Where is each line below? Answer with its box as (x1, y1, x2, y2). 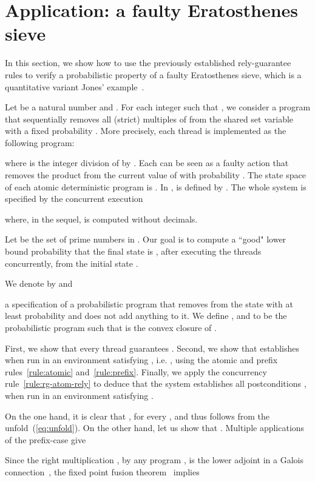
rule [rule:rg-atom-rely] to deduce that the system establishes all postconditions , (5, 377, 307, 390)
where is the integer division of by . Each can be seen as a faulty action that (5, 156, 289, 169)
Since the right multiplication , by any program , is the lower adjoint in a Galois (5, 454, 303, 466)
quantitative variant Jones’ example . (5, 80, 144, 93)
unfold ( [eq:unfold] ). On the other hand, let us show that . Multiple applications (5, 421, 305, 434)
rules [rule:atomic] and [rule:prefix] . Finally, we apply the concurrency (5, 365, 267, 378)
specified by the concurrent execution (5, 192, 143, 205)
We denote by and (5, 277, 73, 290)
